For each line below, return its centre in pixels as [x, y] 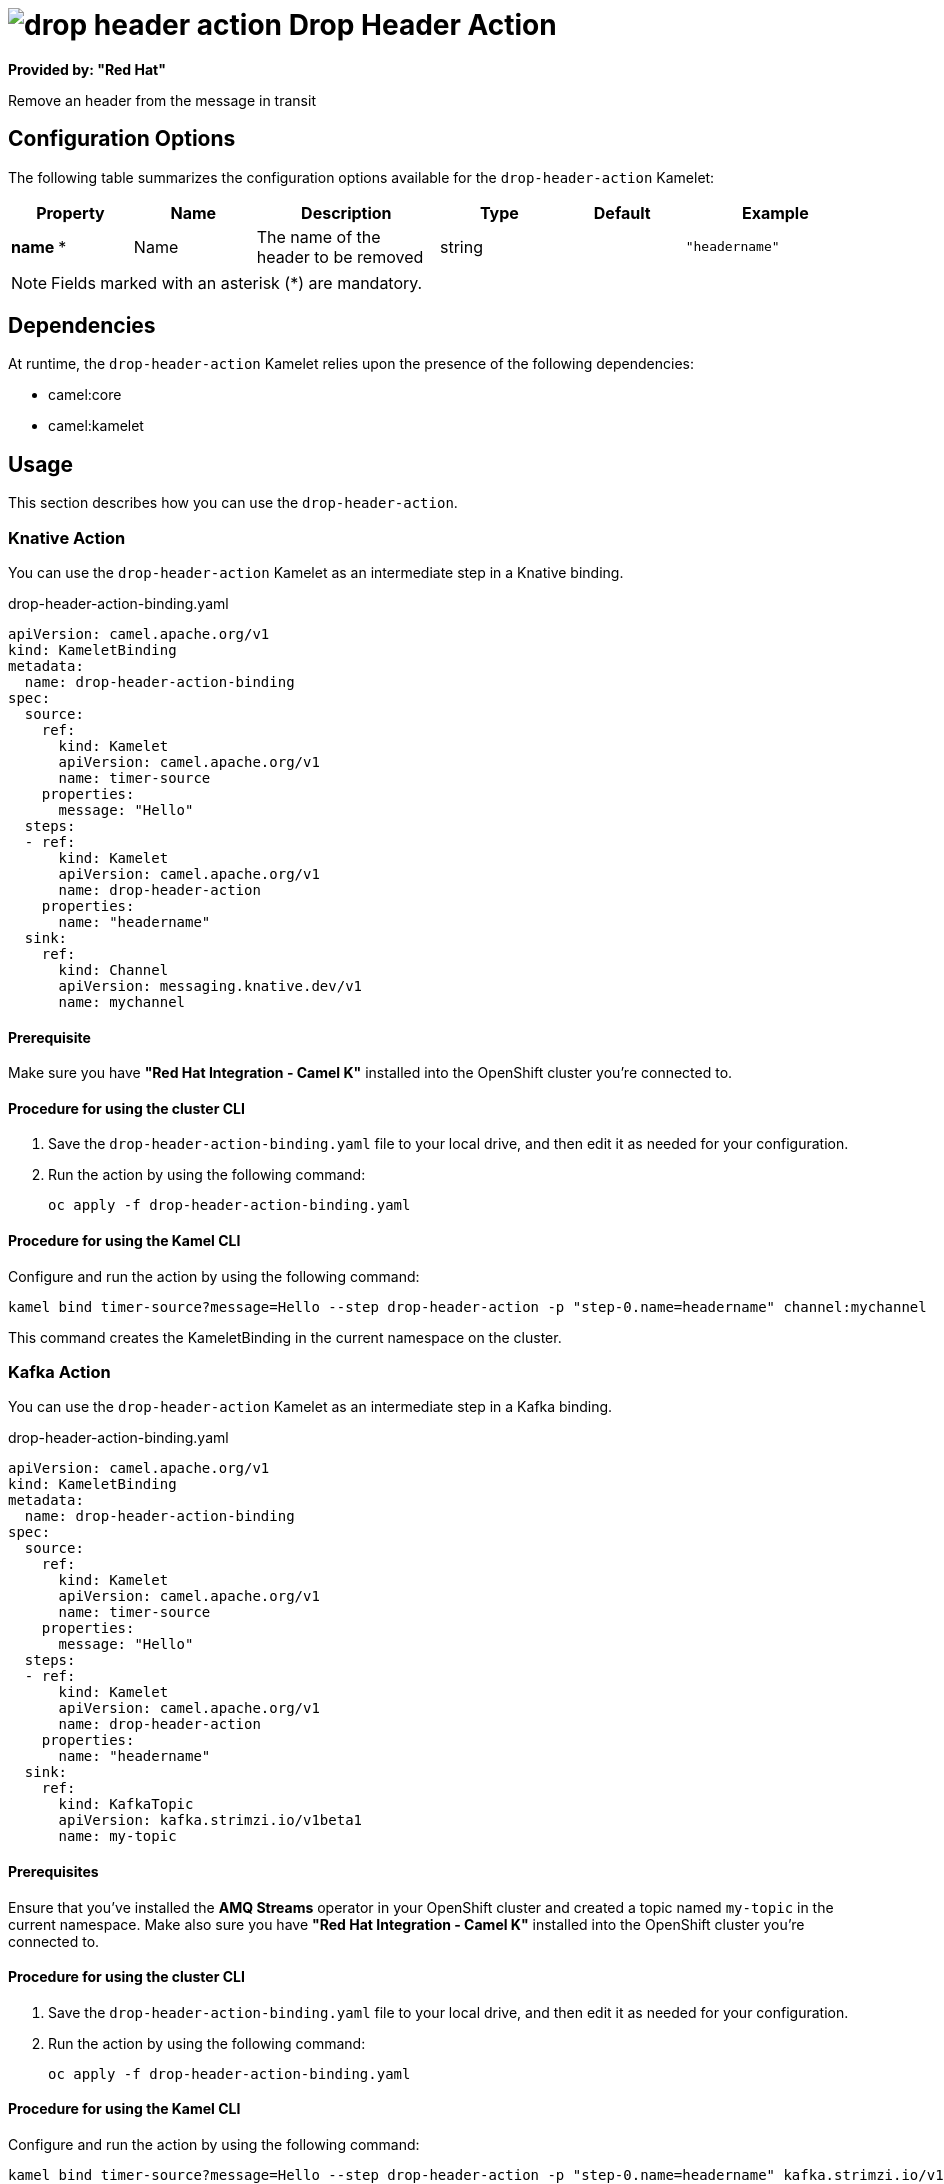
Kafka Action [59, 1372]
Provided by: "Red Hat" [87, 69]
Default [622, 212]
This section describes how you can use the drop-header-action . [233, 503]
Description [346, 212]
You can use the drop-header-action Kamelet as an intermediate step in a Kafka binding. [310, 1407]
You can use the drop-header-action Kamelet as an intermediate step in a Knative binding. [316, 573]
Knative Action [67, 537]
